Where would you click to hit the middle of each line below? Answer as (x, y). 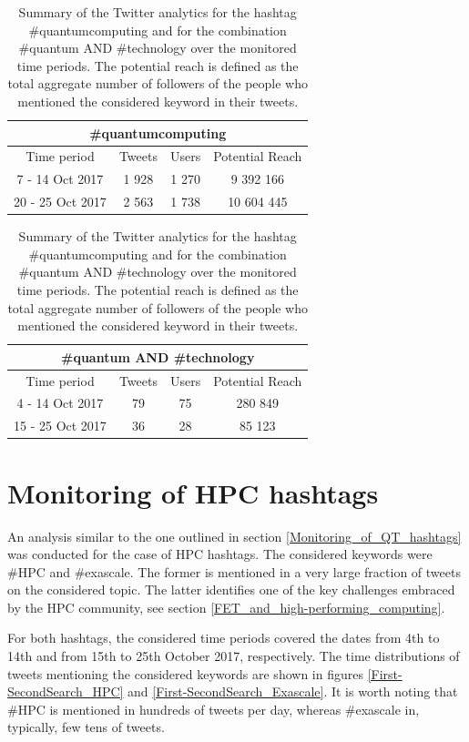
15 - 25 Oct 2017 (60, 426)
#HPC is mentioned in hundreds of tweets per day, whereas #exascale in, (214, 709)
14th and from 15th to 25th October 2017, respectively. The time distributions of (234, 656)
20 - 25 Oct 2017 (60, 202)
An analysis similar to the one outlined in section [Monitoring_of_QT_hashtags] (234, 536)
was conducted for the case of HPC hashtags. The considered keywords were (220, 554)
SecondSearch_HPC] (66, 691)
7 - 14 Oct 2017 (60, 179)
